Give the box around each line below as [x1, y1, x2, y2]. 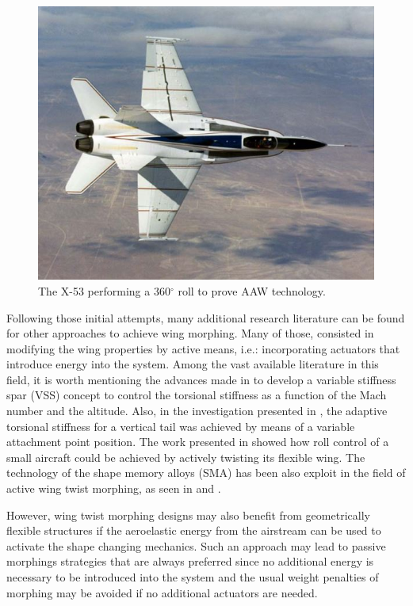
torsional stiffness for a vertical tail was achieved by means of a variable [6, 417, 355, 434]
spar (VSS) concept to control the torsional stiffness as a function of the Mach [6, 387, 387, 403]
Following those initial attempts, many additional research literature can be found [6, 309, 405, 326]
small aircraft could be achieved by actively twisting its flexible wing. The [6, 448, 365, 465]
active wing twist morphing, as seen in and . [6, 480, 221, 497]
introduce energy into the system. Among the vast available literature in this [6, 356, 379, 372]
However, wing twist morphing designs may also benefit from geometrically [6, 506, 370, 523]
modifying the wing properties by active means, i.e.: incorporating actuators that [6, 340, 400, 356]
